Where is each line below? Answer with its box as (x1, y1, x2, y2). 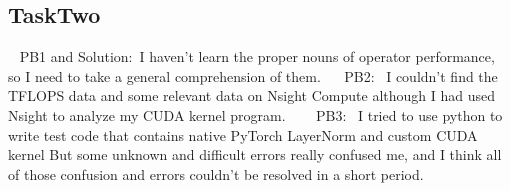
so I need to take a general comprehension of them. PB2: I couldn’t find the (8, 65, 498, 86)
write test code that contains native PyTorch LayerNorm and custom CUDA (8, 124, 478, 145)
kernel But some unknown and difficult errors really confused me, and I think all (8, 144, 502, 165)
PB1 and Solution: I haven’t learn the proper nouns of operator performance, (19, 46, 495, 67)
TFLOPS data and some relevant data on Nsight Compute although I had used (8, 85, 495, 106)
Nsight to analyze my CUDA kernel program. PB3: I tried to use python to (8, 104, 503, 125)
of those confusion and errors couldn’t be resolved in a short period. (8, 163, 424, 184)
